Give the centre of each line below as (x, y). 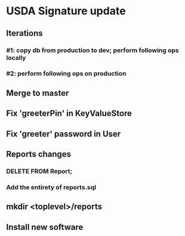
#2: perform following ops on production (66, 74)
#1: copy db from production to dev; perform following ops (92, 50)
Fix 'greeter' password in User (64, 134)
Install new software (45, 227)
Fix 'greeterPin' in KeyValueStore (69, 114)
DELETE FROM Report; (39, 171)
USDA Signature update (66, 11)
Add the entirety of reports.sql (51, 187)
